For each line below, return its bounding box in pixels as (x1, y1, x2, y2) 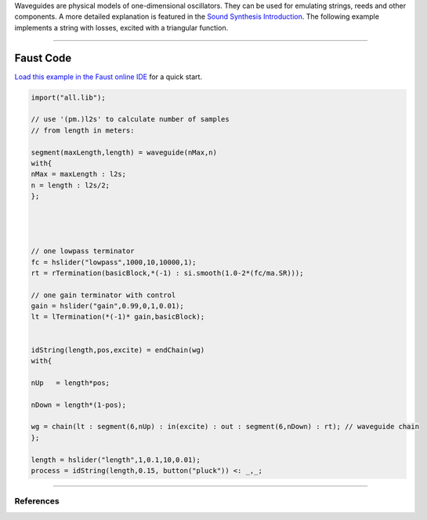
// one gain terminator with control (31, 290, 176, 300)
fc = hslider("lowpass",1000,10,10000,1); (31, 257, 197, 267)
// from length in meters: (31, 125, 135, 135)
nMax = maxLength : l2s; (31, 169, 127, 179)
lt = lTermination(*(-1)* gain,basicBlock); (31, 312, 205, 322)
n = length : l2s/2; (31, 180, 110, 190)
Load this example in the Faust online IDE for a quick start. (14, 71, 203, 82)
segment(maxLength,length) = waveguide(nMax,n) (31, 147, 217, 157)
